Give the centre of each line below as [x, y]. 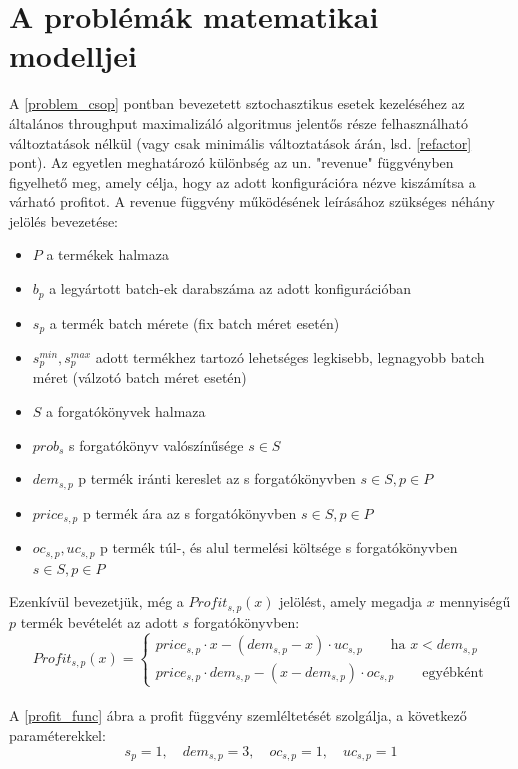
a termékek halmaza [107, 254]
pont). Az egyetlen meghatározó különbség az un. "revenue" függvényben [231, 162]
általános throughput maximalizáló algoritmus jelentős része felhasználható [239, 122]
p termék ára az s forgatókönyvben [189, 512]
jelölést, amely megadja [351, 601]
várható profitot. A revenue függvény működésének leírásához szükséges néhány [252, 201]
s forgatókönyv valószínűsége [156, 444]
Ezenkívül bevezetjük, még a [96, 601]
